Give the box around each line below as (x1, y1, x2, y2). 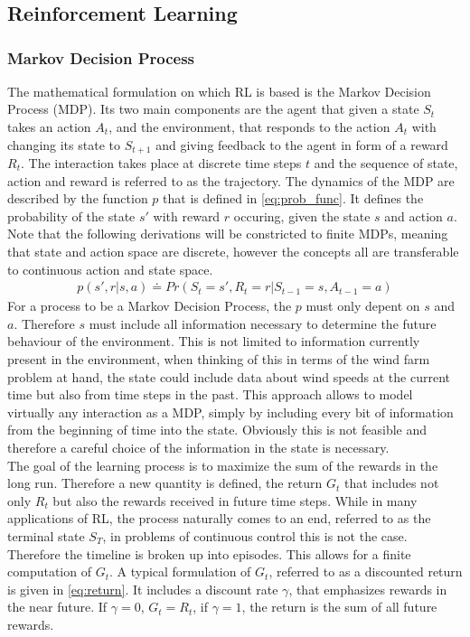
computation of (7, 562, 91, 581)
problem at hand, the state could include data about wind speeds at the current (7, 367, 450, 386)
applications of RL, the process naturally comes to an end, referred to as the (7, 509, 431, 528)
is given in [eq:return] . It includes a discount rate (7, 579, 278, 598)
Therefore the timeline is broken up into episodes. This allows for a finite (7, 544, 411, 563)
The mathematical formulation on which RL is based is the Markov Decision (7, 81, 431, 100)
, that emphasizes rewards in (288, 579, 447, 598)
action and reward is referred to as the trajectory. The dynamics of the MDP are (7, 171, 455, 190)
